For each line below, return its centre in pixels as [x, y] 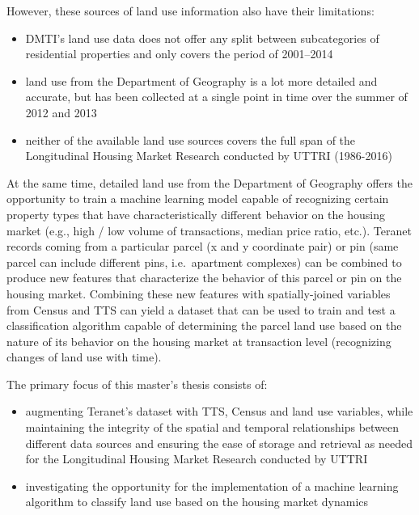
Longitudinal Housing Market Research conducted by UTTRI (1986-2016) [209, 156]
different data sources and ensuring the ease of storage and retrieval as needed [219, 443]
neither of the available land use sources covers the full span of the [190, 139]
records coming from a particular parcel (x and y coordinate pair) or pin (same [203, 246]
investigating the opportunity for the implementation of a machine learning [212, 485]
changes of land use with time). [84, 357]
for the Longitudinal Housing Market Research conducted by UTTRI [197, 459]
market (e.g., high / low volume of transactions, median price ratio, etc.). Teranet [209, 230]
